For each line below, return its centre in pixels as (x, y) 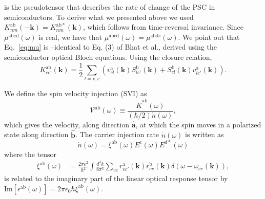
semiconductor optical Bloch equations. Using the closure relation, (108, 57)
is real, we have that (70, 37)
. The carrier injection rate (117, 134)
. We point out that (209, 37)
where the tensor (30, 154)
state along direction (36, 134)
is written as (204, 134)
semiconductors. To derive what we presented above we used (99, 17)
